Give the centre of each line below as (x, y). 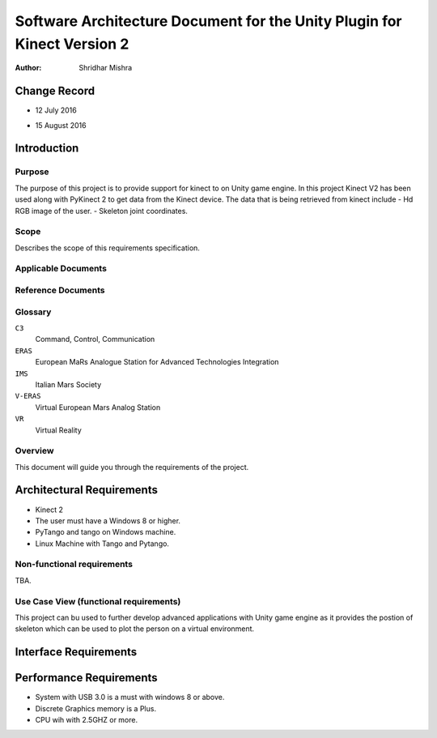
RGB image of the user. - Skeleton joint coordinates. (101, 211)
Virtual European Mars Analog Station (98, 407)
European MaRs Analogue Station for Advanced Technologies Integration (157, 362)
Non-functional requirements (74, 565)
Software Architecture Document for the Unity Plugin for (208, 21)
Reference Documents (60, 290)
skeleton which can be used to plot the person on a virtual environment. (135, 629)
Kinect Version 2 (72, 44)
